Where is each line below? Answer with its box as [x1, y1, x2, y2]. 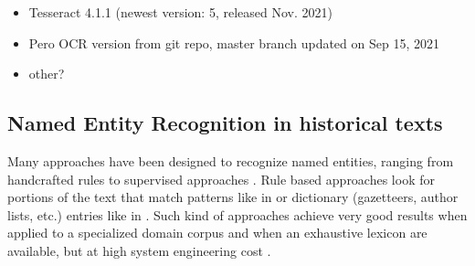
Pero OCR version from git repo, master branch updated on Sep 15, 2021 [28, 33, 439, 52]
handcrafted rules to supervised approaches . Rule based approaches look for [7, 169, 435, 188]
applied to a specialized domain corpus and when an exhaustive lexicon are [7, 223, 427, 242]
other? [28, 64, 65, 83]
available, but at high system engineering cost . [7, 240, 271, 260]
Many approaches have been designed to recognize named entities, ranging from [7, 151, 454, 170]
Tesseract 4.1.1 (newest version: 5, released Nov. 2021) [28, 3, 332, 21]
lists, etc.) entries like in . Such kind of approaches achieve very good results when [7, 205, 468, 224]
